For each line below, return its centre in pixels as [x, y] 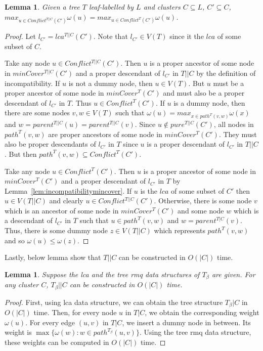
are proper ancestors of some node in [105, 134]
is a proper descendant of [186, 144]
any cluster [22, 284]
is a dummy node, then [209, 102]
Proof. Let [20, 36]
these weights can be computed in [57, 342]
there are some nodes [37, 113]
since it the [187, 36]
